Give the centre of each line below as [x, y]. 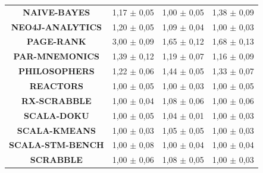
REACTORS [56, 85]
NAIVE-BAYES [57, 12]
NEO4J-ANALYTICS [56, 26]
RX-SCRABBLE [57, 100]
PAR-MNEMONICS [57, 56]
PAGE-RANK [57, 41]
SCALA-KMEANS [56, 130]
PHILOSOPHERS [56, 71]
